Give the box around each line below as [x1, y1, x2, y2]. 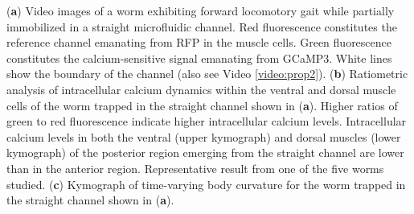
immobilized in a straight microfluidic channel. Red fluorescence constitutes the [6, 18, 397, 35]
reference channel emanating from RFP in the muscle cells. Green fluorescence [6, 34, 391, 51]
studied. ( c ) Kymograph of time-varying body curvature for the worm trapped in [6, 175, 406, 192]
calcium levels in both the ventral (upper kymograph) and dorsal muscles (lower [6, 128, 401, 145]
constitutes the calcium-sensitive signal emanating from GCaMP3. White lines [6, 49, 392, 66]
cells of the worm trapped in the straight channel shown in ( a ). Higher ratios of [6, 97, 398, 113]
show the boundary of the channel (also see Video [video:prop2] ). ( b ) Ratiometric [6, 65, 408, 82]
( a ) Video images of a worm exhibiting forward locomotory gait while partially [6, 2, 395, 19]
